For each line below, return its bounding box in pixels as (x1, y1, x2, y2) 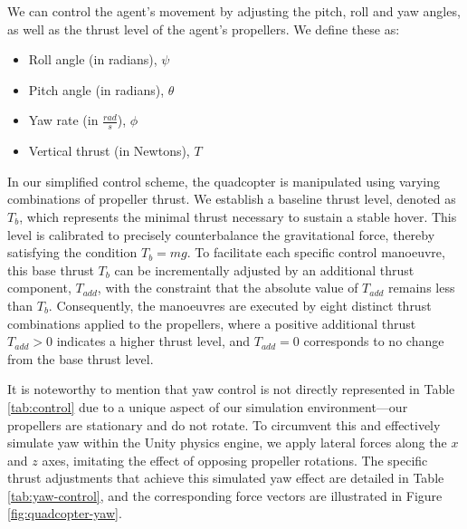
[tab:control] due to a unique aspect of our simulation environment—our (7, 397, 408, 416)
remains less (388, 278, 455, 297)
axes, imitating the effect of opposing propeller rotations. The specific (42, 450, 428, 469)
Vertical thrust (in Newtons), (28, 141, 190, 160)
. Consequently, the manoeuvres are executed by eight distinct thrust (48, 295, 432, 314)
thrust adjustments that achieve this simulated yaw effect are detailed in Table (7, 468, 444, 487)
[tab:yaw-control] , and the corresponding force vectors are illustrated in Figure (7, 486, 443, 505)
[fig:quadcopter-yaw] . (7, 504, 122, 523)
